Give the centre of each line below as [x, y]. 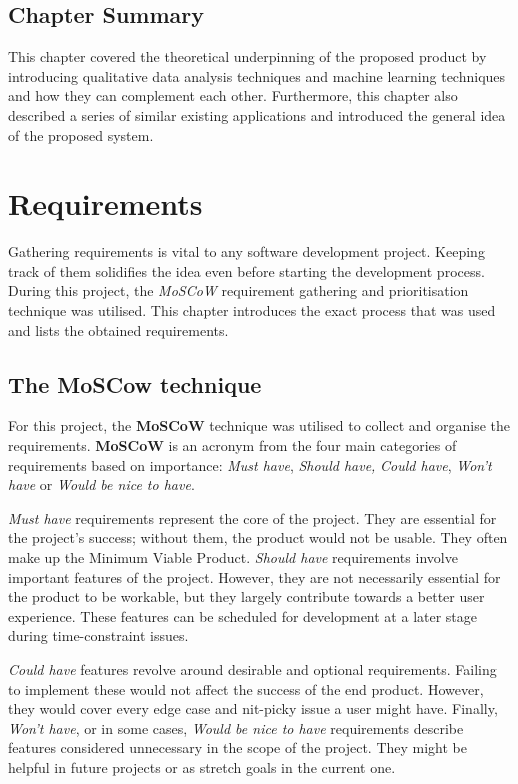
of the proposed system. [81, 134]
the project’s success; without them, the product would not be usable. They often [258, 537]
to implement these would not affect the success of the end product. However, [246, 688]
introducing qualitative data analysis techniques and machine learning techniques [257, 75]
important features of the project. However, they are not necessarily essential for [254, 576]
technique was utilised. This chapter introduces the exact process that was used [252, 310]
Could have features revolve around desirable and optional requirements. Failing [252, 669]
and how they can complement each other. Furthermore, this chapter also [233, 95]
